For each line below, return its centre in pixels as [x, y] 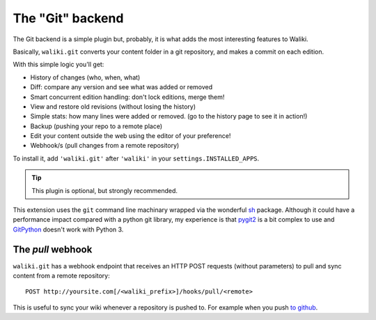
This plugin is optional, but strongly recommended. [104, 190]
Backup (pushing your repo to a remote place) [96, 126]
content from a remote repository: [62, 276]
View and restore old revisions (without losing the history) [113, 106]
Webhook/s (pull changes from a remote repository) [105, 146]
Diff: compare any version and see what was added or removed [122, 87]
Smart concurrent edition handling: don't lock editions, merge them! [127, 97]
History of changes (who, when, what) [85, 77]
